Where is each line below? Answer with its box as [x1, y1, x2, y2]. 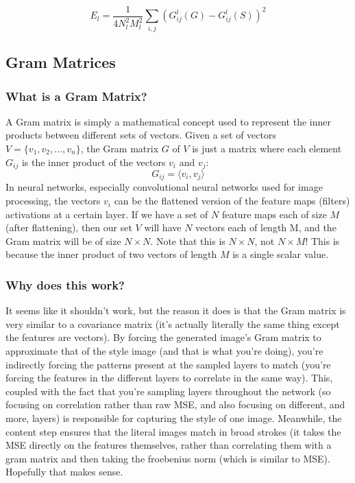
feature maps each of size [221, 207, 327, 221]
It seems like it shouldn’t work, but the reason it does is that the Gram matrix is [5, 303, 346, 318]
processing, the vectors [5, 193, 101, 208]
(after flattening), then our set [5, 220, 132, 235]
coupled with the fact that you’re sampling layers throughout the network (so [5, 384, 331, 398]
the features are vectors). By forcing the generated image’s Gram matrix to [5, 330, 321, 344]
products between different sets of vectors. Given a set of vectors [5, 128, 276, 142]
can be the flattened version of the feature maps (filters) [114, 193, 350, 208]
